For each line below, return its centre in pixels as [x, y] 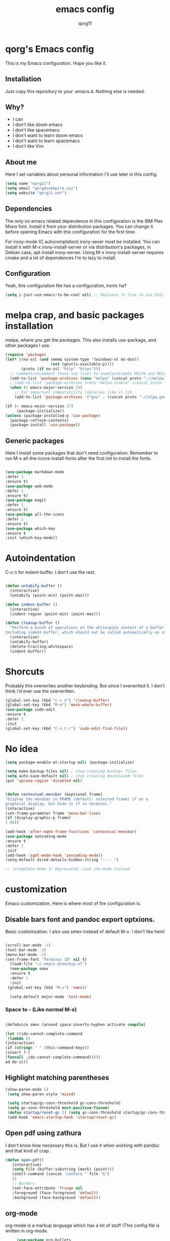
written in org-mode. [27, 1231]
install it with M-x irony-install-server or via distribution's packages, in [78, 247]
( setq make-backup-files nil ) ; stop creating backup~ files [71, 771]
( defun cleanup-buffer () [32, 623]
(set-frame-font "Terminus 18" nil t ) [46, 959]
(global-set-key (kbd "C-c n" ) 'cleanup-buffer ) [57, 700]
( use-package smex [29, 969]
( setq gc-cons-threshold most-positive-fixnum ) [58, 1108]
